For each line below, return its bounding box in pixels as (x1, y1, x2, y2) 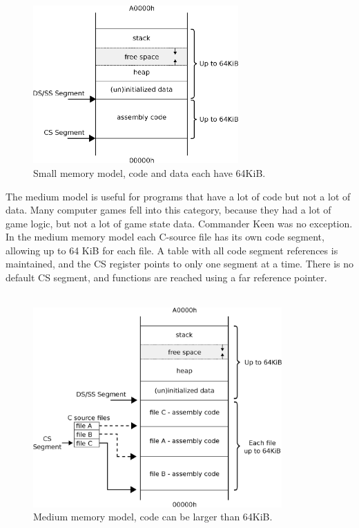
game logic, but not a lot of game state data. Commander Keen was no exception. (6, 216, 353, 230)
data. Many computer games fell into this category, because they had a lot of (6, 202, 331, 217)
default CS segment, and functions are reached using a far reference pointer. (6, 270, 327, 285)
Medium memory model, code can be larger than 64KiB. (33, 509, 273, 524)
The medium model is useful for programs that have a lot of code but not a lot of (6, 189, 351, 203)
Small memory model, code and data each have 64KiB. (33, 165, 266, 180)
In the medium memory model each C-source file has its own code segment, (6, 229, 324, 244)
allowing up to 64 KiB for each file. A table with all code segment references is (6, 243, 338, 257)
